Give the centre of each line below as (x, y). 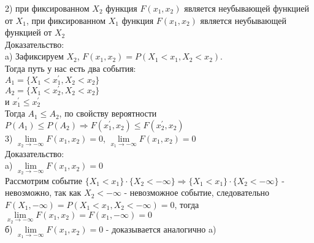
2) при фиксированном (47, 8)
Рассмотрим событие (44, 180)
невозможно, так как (43, 192)
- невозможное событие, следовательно (197, 192)
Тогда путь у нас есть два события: (71, 68)
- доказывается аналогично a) (161, 229)
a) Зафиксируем (34, 56)
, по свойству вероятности (108, 113)
